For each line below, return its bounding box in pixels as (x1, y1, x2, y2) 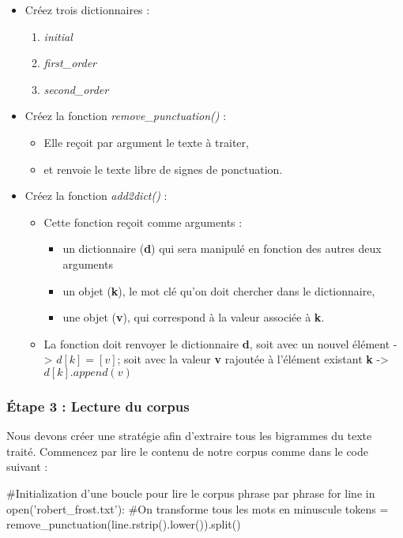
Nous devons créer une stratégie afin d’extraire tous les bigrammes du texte (6, 427, 372, 444)
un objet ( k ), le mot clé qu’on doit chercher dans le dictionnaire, (62, 282, 375, 299)
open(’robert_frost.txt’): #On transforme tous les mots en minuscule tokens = (6, 500, 389, 517)
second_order (43, 81, 109, 97)
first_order (43, 55, 96, 71)
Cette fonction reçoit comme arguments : (43, 213, 243, 230)
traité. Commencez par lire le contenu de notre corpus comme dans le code (6, 442, 368, 459)
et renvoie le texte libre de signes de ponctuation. (43, 160, 283, 177)
